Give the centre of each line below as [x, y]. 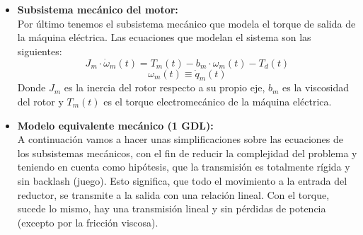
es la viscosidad [316, 87]
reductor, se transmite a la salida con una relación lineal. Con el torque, [173, 194]
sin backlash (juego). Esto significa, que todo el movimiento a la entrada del [182, 180]
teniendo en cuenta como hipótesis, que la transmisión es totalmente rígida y [184, 167]
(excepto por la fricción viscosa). [88, 222]
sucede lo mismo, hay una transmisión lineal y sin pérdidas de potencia [172, 208]
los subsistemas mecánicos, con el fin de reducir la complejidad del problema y [187, 153]
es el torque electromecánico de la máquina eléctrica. [218, 101]
